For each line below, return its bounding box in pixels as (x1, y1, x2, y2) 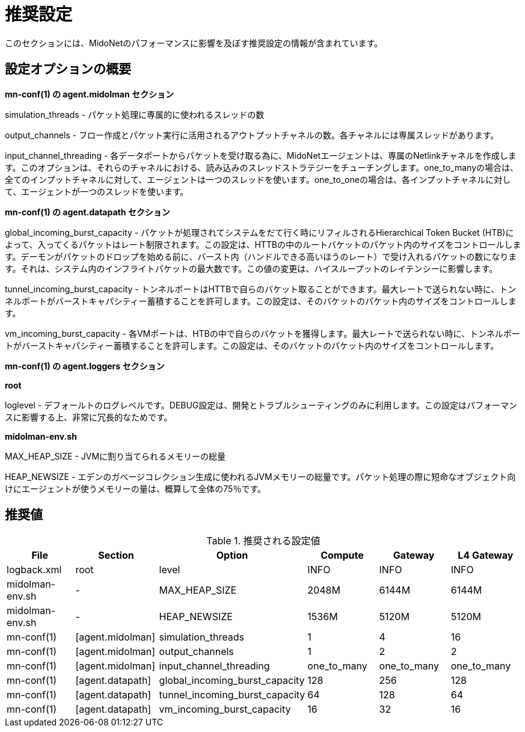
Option (216, 549, 248, 562)
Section (98, 549, 134, 562)
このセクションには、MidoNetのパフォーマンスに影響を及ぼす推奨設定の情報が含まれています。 (5, 37, 383, 48)
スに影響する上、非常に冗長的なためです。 (5, 411, 173, 422)
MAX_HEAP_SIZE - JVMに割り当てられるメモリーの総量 (5, 451, 226, 461)
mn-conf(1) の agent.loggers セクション (5, 360, 165, 371)
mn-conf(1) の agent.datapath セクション (5, 206, 170, 217)
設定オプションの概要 (5, 61, 131, 77)
